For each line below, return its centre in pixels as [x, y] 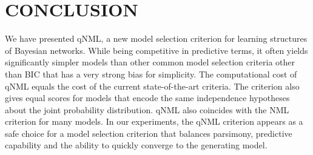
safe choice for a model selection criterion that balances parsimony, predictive [149, 133]
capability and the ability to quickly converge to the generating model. [136, 145]
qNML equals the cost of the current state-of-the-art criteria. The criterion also [152, 86]
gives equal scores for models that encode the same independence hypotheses [147, 98]
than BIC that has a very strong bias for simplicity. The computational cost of [151, 74]
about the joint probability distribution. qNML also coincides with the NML [147, 109]
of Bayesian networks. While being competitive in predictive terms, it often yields [156, 50]
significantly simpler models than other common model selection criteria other [150, 62]
